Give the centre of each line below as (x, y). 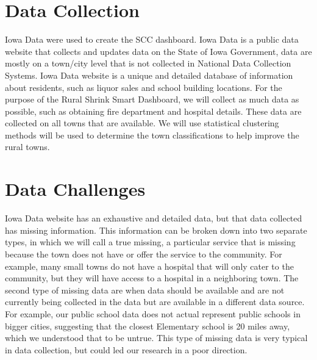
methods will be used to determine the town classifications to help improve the (152, 135)
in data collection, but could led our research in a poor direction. (126, 349)
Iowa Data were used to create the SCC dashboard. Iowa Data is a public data (152, 39)
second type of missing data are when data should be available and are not (145, 290)
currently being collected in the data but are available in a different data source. (155, 302)
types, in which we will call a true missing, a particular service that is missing (150, 242)
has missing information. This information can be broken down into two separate (156, 230)
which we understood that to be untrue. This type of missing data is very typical (156, 338)
